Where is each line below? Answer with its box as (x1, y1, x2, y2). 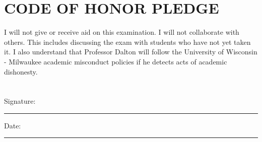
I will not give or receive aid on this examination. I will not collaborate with (4, 27, 239, 37)
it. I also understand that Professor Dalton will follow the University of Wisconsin (4, 46, 257, 57)
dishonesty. (4, 66, 38, 77)
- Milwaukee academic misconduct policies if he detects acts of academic (4, 56, 227, 66)
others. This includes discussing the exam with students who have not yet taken (4, 36, 251, 47)
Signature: (4, 96, 36, 106)
